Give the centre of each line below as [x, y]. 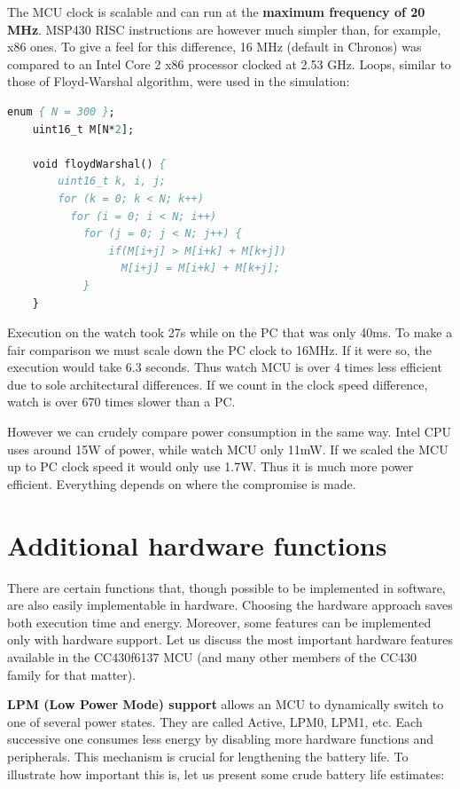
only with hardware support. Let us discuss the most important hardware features [230, 639]
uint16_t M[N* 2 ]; [83, 129]
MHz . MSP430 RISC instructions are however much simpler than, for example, [224, 29]
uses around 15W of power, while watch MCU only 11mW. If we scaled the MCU [228, 449]
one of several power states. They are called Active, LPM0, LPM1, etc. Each [215, 721]
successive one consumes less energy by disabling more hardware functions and [221, 739]
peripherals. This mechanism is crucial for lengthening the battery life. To [208, 756]
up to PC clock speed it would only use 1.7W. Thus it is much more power [211, 466]
